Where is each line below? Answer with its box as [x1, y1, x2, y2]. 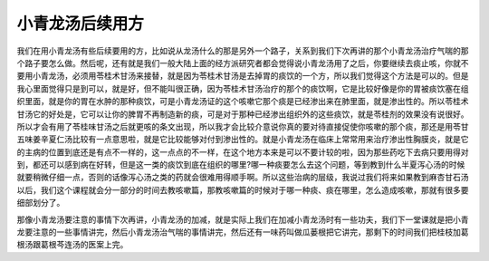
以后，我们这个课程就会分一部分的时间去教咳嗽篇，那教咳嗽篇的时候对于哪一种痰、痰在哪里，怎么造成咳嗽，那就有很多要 [16, 184, 469, 195]
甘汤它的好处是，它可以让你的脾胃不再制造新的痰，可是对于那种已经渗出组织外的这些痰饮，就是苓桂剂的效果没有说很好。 [16, 109, 469, 120]
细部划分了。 [16, 198, 65, 208]
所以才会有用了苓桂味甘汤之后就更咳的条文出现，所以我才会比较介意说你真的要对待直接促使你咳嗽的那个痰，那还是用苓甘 [16, 121, 469, 131]
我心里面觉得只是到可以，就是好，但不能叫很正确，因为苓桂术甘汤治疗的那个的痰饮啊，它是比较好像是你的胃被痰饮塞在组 [16, 82, 469, 94]
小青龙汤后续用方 [16, 14, 145, 34]
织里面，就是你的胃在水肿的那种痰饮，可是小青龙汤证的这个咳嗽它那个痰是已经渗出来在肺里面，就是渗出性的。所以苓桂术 [16, 96, 469, 107]
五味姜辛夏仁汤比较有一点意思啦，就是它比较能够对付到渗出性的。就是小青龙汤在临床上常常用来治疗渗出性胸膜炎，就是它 [16, 134, 469, 145]
